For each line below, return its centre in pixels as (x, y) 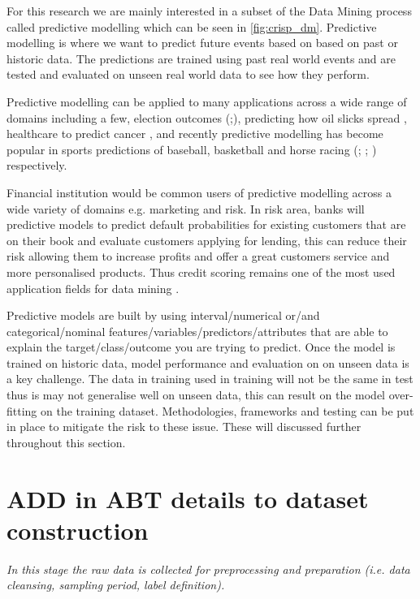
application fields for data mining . (93, 288)
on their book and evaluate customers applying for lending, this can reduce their (207, 240)
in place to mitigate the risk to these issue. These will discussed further (184, 427)
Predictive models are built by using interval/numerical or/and (163, 315)
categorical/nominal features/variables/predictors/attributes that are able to (197, 331)
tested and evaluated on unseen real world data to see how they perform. (188, 74)
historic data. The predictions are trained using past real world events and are (201, 58)
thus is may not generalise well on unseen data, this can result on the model (196, 395)
